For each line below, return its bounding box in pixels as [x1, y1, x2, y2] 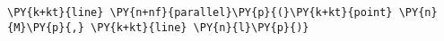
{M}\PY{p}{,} [7, 20, 84, 34]
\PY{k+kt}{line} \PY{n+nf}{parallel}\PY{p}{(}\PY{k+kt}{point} [7, 6, 393, 19]
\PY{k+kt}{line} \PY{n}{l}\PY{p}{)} [91, 20, 309, 34]
